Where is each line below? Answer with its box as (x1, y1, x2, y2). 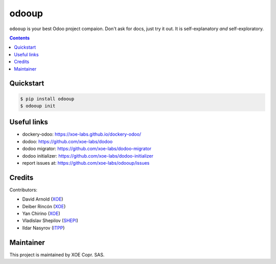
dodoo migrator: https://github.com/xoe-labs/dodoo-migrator (22, 146, 152, 152)
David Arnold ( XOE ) (22, 196, 63, 202)
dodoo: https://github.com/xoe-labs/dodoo (22, 138, 113, 144)
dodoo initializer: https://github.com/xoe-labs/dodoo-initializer (22, 152, 153, 159)
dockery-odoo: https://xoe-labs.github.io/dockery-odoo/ (22, 131, 142, 138)
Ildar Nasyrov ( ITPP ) (22, 225, 65, 231)
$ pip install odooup (20, 96, 75, 102)
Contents (9, 35, 30, 41)
